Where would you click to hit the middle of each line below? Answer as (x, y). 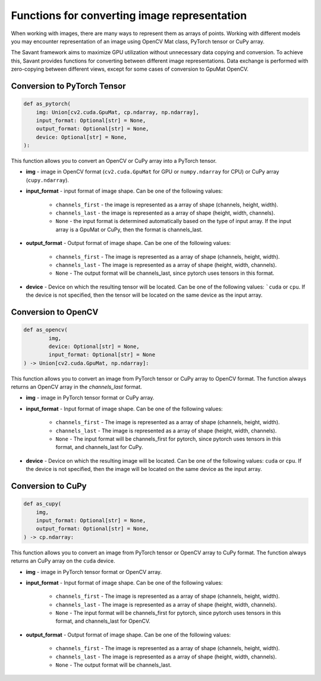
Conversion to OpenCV (55, 312)
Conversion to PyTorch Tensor (68, 86)
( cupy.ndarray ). (48, 180)
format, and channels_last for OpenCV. (103, 621)
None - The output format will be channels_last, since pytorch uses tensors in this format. (165, 273)
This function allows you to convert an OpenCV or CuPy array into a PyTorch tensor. (114, 161)
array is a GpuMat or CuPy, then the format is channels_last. (129, 230)
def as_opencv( (45, 330)
